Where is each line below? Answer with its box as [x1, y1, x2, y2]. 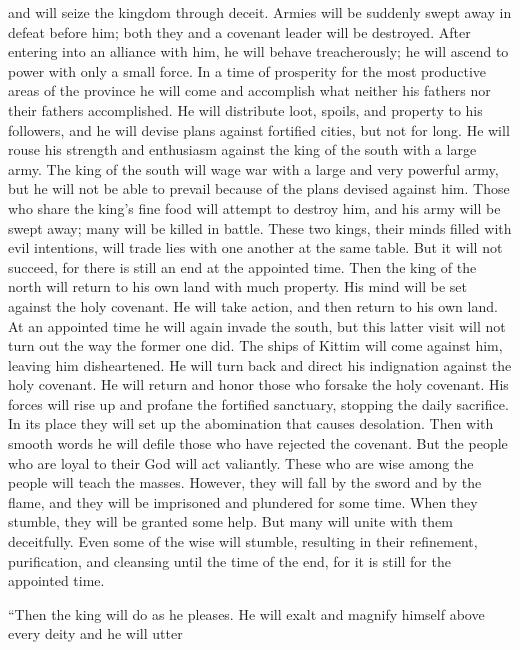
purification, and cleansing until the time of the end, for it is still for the [8, 550, 451, 571]
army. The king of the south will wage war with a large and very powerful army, [8, 158, 499, 179]
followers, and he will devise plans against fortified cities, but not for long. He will [8, 119, 510, 140]
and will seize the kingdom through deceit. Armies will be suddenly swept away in [8, 2, 512, 22]
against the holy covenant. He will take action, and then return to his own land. [8, 295, 498, 316]
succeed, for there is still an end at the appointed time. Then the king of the [8, 256, 477, 277]
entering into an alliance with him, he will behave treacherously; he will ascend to [8, 41, 509, 62]
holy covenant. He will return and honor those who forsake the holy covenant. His [8, 374, 509, 395]
